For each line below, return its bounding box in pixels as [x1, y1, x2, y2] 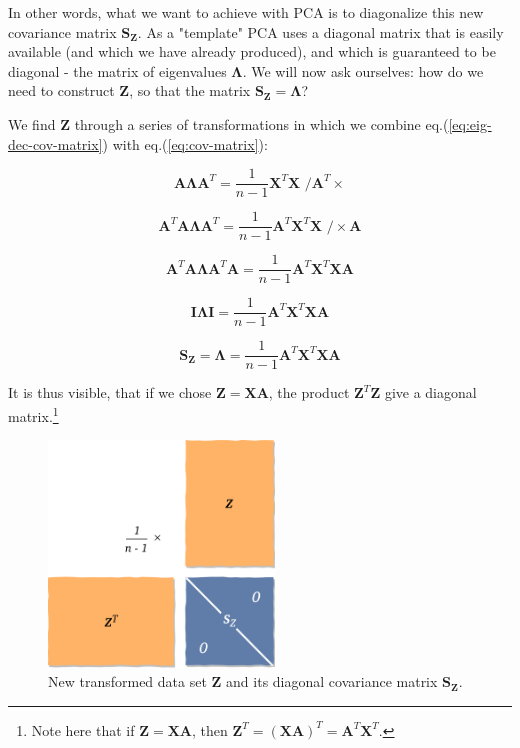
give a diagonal [384, 382, 477, 403]
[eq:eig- [448, 113, 492, 134]
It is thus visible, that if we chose [8, 382, 212, 403]
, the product [268, 382, 350, 403]
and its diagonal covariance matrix [226, 671, 438, 692]
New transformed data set [48, 671, 207, 692]
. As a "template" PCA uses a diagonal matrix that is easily [137, 21, 504, 42]
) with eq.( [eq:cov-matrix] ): [102, 133, 268, 154]
